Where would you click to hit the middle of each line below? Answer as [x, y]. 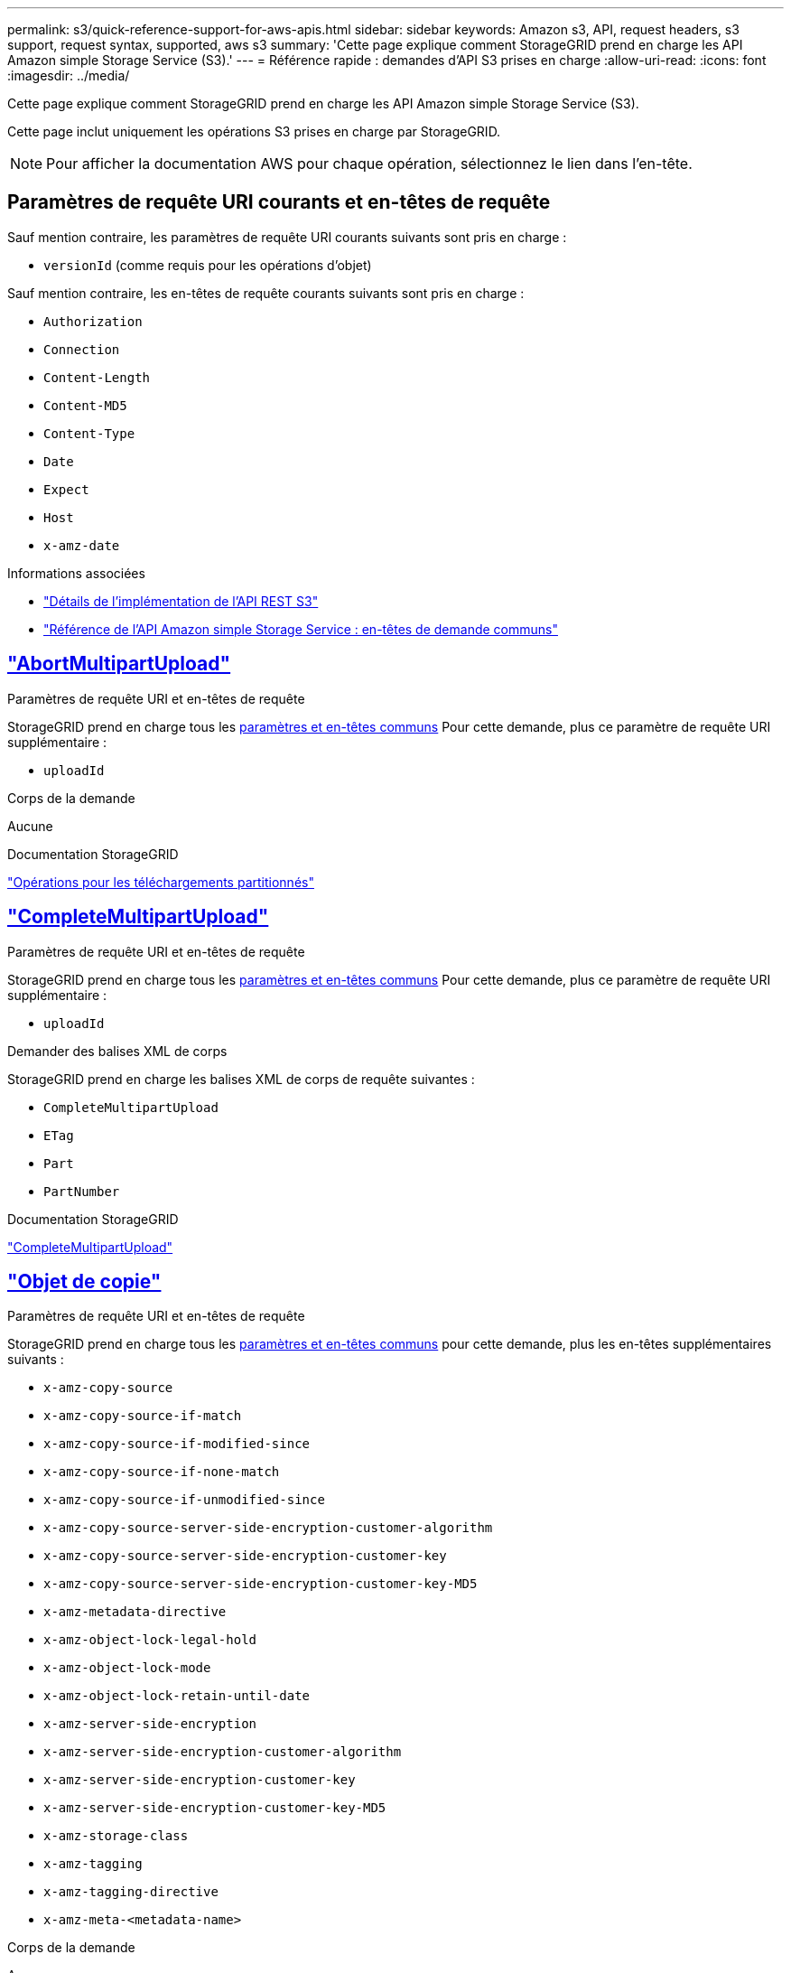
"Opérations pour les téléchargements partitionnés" [161, 882]
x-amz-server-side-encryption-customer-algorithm [223, 1752]
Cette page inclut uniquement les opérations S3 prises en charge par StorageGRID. [254, 131]
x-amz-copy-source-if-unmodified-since [184, 1500]
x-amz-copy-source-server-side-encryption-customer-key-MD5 [261, 1584]
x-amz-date [82, 545]
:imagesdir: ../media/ [69, 75]
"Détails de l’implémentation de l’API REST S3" [181, 601]
